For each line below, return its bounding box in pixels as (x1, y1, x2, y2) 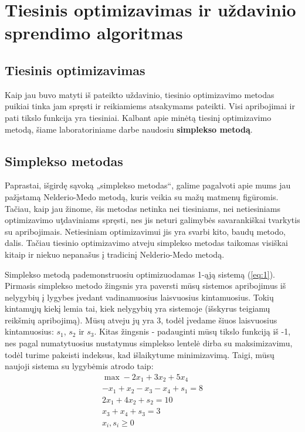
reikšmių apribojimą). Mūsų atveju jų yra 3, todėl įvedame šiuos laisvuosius (5, 313, 277, 326)
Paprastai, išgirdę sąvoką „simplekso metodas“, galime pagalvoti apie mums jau (5, 179, 291, 191)
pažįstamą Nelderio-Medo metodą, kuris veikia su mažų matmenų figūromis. (5, 190, 279, 203)
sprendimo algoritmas (5, 21, 183, 45)
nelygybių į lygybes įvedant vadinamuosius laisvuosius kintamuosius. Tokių (5, 291, 274, 303)
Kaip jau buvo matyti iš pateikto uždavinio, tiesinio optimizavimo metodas (5, 88, 274, 100)
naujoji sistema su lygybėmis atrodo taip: (5, 360, 154, 372)
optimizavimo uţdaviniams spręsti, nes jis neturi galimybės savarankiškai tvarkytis (5, 214, 300, 226)
